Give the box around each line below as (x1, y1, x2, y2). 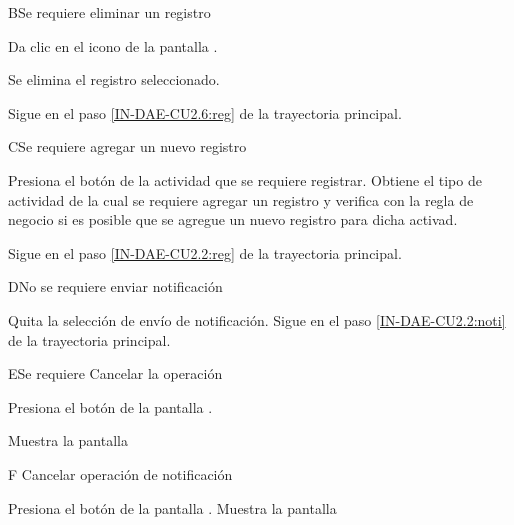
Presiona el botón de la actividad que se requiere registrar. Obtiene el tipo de (8, 169, 482, 190)
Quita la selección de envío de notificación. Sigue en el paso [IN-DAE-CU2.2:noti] (8, 309, 506, 330)
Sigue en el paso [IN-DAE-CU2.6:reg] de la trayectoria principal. (8, 102, 402, 123)
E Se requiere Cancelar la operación (8, 363, 223, 384)
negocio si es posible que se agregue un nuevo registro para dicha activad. (8, 209, 458, 230)
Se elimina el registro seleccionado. (8, 69, 220, 90)
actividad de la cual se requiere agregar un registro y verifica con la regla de (8, 189, 474, 210)
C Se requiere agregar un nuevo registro (8, 136, 247, 157)
